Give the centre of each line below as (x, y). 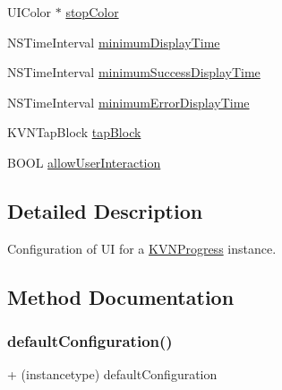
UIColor (30, 12)
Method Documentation (121, 296)
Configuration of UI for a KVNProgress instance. (142, 248)
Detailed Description (105, 210)
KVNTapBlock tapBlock (74, 132)
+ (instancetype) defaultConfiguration (112, 374)
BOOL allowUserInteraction (84, 162)
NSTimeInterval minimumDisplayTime (114, 42)
